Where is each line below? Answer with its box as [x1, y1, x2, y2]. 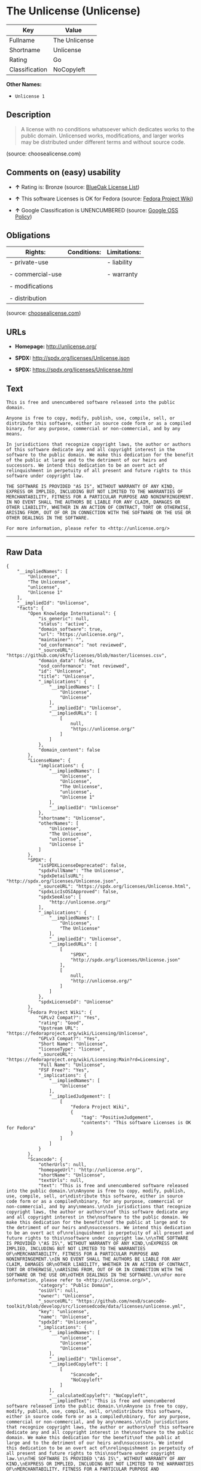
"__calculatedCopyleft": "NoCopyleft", [48, 1392, 148, 1398]
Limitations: [106, 248, 142, 256]
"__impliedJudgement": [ [48, 1093, 111, 1099]
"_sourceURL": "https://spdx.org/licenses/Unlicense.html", [38, 883, 191, 889]
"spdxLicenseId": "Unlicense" [38, 999, 114, 1005]
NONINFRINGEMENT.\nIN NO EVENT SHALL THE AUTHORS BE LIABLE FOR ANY [6, 1256, 181, 1262]
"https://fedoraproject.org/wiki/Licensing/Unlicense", [6, 1030, 148, 1036]
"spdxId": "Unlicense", [38, 1319, 98, 1325]
